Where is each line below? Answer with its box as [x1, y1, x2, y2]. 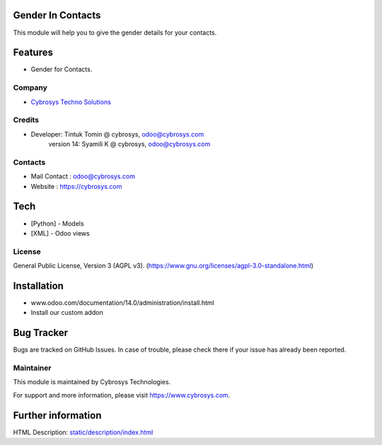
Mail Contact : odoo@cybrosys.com [30, 172, 136, 180]
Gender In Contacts [13, 9, 101, 21]
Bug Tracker [13, 327, 69, 339]
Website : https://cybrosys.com [30, 182, 122, 190]
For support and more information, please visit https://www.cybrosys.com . [13, 391, 231, 399]
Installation [13, 279, 64, 291]
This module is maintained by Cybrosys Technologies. [13, 378, 171, 386]
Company [13, 83, 47, 93]
